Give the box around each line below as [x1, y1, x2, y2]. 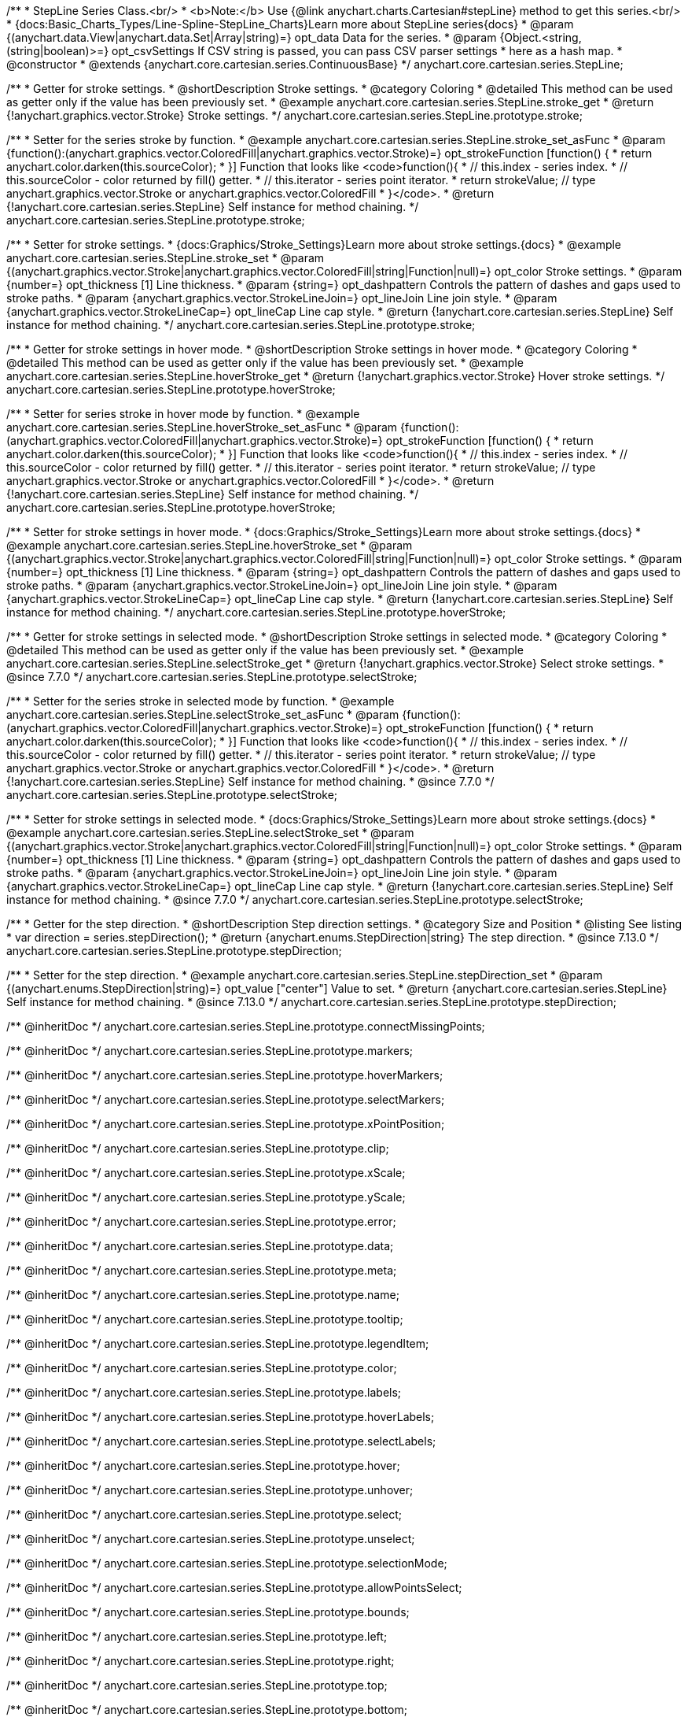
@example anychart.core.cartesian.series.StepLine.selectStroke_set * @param [6, 826, 414, 839]
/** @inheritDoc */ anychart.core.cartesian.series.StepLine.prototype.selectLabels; [6, 1434, 436, 1448]
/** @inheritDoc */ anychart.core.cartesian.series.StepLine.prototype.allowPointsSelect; [6, 1581, 462, 1594]
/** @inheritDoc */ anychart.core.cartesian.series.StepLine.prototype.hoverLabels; [6, 1410, 435, 1423]
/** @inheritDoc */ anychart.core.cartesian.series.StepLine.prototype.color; [6, 1361, 397, 1375]
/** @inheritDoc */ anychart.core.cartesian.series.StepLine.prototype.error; [6, 1215, 396, 1228]
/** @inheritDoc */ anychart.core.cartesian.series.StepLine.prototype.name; [6, 1288, 399, 1301]
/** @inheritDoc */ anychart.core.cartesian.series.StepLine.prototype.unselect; [6, 1532, 415, 1545]
